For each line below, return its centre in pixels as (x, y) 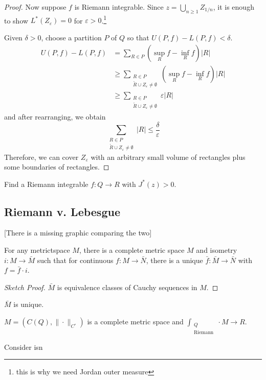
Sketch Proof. (25, 287)
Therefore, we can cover (41, 157)
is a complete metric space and (135, 322)
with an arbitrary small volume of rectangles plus (168, 157)
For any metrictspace (37, 250)
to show (16, 20)
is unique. (29, 304)
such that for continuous (75, 260)
